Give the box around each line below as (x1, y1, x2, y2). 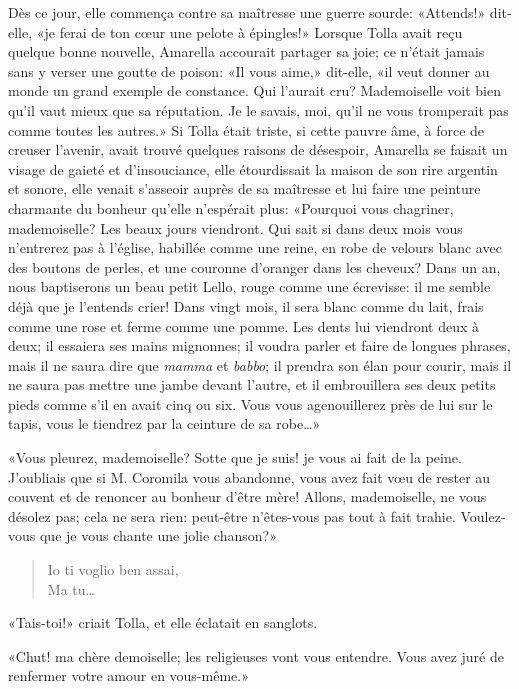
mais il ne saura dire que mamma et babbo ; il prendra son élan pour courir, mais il (8, 354, 512, 375)
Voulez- (460, 505, 506, 526)
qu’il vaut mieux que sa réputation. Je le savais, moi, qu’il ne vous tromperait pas (8, 99, 509, 120)
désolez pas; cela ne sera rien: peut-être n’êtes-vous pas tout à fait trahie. (8, 505, 456, 526)
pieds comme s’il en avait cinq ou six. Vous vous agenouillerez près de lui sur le (8, 393, 493, 414)
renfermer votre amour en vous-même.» (8, 665, 249, 686)
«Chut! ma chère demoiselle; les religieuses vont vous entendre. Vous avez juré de (8, 645, 504, 666)
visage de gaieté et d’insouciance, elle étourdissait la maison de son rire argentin (8, 158, 498, 179)
